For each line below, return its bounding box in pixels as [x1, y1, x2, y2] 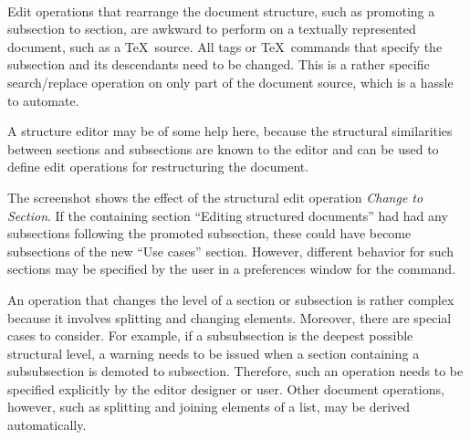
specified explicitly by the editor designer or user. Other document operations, [7, 379, 444, 398]
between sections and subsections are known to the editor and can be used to [7, 139, 439, 158]
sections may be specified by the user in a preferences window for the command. [7, 259, 455, 278]
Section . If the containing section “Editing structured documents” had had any [7, 205, 448, 225]
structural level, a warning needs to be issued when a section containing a [7, 343, 420, 362]
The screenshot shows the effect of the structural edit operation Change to [7, 187, 423, 206]
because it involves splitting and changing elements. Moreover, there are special [7, 308, 452, 327]
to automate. [7, 90, 79, 110]
